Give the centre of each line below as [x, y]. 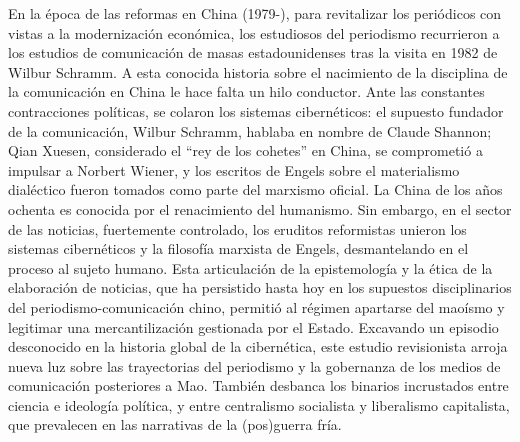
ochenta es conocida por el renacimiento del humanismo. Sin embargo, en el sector [260, 208]
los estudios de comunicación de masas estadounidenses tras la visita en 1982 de [253, 52]
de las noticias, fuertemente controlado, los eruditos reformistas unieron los [237, 228]
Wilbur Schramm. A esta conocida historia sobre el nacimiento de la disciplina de [258, 71]
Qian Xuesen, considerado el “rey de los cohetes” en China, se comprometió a [245, 150]
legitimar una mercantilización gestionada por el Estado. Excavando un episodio [253, 326]
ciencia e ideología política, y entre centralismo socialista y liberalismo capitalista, [259, 404]
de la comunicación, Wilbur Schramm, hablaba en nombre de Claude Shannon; [250, 130]
